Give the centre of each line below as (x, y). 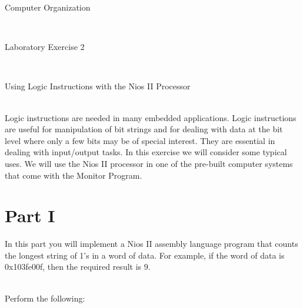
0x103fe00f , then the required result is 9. (78, 267)
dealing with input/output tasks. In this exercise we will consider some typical (146, 152)
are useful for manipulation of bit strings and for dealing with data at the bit (144, 129)
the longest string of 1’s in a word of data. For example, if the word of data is (145, 255)
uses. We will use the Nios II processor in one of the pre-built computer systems (149, 163)
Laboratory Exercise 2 (45, 47)
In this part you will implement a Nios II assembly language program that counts (151, 244)
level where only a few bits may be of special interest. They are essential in (140, 140)
